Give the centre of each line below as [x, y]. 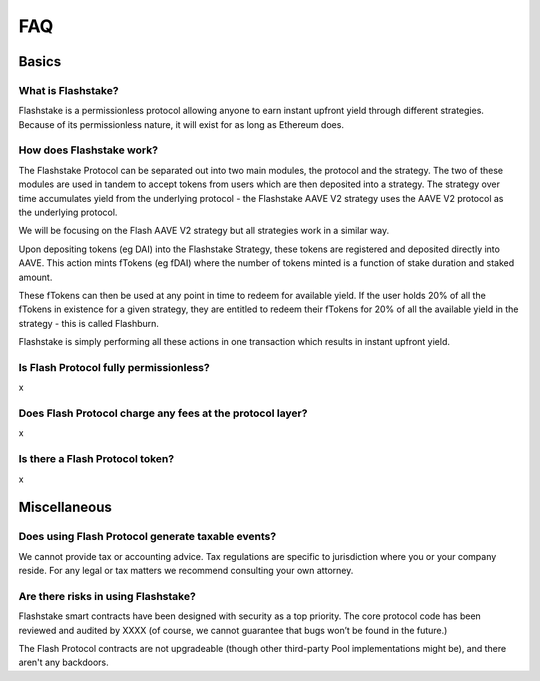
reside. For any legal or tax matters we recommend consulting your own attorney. [186, 571]
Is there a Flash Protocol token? [96, 459]
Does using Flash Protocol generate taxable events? [147, 537]
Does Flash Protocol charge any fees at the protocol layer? [163, 413]
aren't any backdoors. [63, 662]
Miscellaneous [65, 507]
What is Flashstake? [68, 90]
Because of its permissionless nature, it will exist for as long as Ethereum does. [181, 124]
